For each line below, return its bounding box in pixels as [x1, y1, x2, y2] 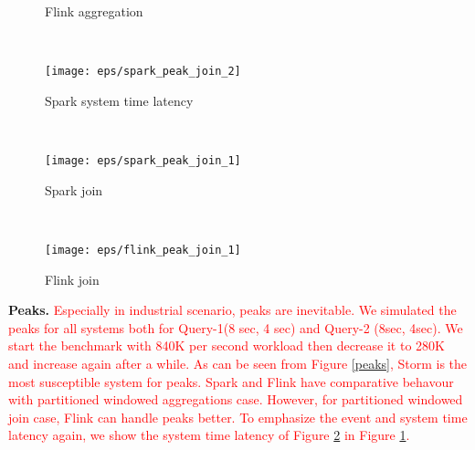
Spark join [45, 180, 103, 199]
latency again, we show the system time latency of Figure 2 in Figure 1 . [8, 425, 410, 445]
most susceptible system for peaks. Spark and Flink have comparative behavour [8, 372, 454, 391]
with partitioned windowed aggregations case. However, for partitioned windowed [8, 390, 463, 409]
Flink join [45, 269, 100, 288]
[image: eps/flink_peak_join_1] [45, 243, 241, 256]
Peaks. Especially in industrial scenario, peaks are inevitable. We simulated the [8, 300, 457, 319]
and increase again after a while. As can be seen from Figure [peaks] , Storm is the [8, 353, 468, 372]
